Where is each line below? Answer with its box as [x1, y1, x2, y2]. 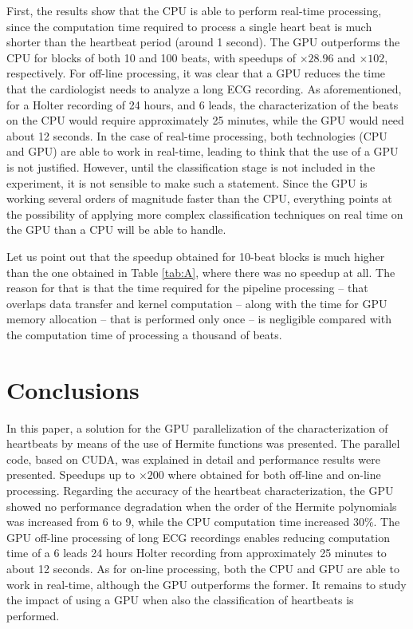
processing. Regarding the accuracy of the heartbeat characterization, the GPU [6, 481, 394, 498]
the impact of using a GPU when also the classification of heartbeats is [6, 591, 354, 608]
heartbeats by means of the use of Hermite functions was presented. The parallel [6, 435, 400, 452]
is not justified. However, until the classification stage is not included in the [6, 158, 376, 175]
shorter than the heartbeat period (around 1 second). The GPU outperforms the [6, 34, 400, 50]
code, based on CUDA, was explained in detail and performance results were [6, 450, 380, 467]
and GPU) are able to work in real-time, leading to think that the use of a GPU [6, 143, 399, 160]
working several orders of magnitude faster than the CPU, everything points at [6, 190, 392, 207]
